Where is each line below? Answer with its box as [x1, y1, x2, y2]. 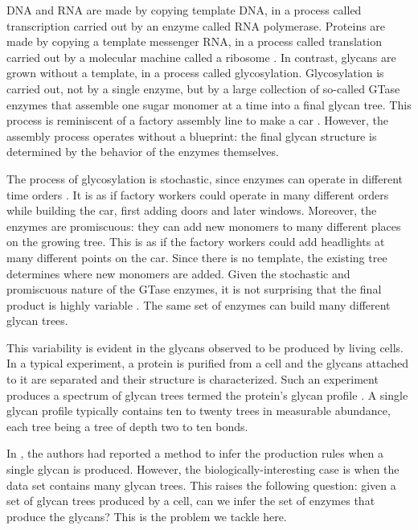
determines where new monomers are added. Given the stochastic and [6, 265, 350, 281]
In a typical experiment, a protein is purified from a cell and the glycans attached [6, 355, 409, 372]
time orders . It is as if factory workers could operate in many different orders [6, 186, 389, 203]
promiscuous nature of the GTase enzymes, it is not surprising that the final [6, 281, 382, 298]
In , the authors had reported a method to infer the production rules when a [6, 445, 384, 462]
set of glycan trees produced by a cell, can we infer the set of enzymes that [6, 492, 375, 509]
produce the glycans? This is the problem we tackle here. [6, 507, 287, 524]
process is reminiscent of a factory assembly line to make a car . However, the [6, 112, 389, 129]
